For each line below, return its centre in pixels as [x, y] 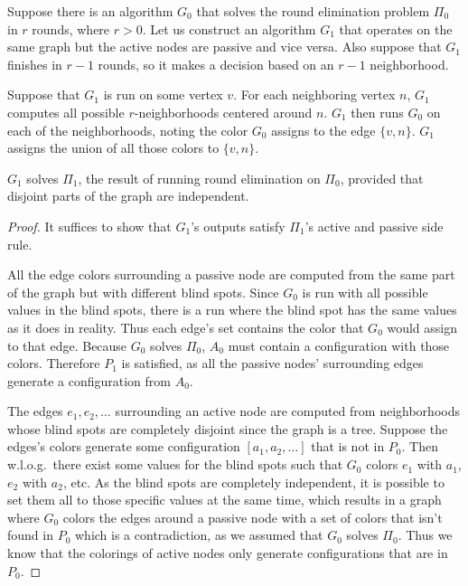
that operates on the [396, 28]
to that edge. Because [67, 345]
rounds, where [71, 28]
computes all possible [66, 112]
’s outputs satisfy [238, 226]
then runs [377, 112]
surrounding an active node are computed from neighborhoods [287, 411]
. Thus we [425, 535]
